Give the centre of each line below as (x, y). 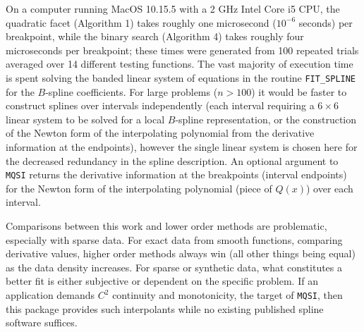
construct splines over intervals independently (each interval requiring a (160, 105)
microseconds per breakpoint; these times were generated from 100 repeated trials (182, 50)
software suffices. (42, 322)
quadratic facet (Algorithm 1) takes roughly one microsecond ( (141, 22)
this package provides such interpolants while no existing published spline (165, 308)
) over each (330, 188)
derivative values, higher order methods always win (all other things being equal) (181, 253)
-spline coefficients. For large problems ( (132, 91)
